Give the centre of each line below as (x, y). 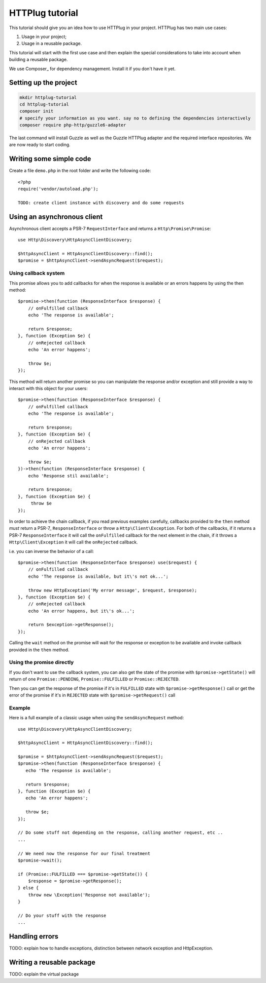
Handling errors (34, 936)
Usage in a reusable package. (52, 43)
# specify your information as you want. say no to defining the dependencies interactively (135, 118)
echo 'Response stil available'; (68, 476)
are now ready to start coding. (40, 145)
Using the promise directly (41, 663)
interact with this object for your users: (49, 388)
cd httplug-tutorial (44, 104)
